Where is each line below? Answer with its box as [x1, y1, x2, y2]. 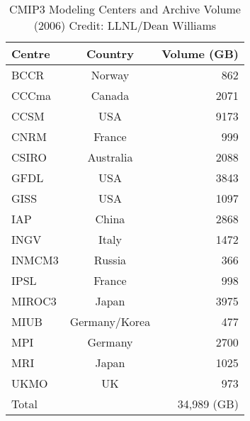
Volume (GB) [161, 45, 239, 62]
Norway [91, 67, 130, 83]
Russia [93, 252, 127, 268]
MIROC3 [11, 293, 57, 309]
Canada [91, 87, 130, 103]
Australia [87, 149, 133, 165]
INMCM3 [11, 252, 59, 268]
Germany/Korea [69, 313, 151, 330]
